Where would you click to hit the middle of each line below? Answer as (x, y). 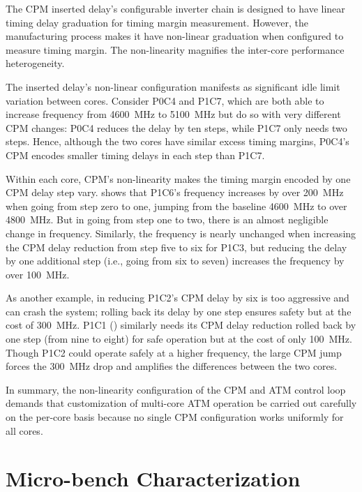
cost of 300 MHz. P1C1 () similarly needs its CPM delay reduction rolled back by (181, 325)
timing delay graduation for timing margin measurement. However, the (157, 22)
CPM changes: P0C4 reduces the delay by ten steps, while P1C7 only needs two (176, 127)
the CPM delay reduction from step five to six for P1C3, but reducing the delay (176, 247)
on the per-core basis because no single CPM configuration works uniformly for (175, 417)
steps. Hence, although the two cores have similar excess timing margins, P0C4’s (178, 141)
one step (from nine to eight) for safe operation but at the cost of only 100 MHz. (179, 339)
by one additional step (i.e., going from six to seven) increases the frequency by (175, 261)
